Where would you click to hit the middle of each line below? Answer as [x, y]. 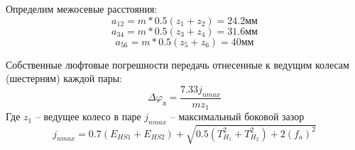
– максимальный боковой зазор [237, 116]
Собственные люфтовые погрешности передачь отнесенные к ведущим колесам [177, 64]
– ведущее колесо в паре [88, 116]
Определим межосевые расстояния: [82, 8]
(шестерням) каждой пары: [64, 78]
